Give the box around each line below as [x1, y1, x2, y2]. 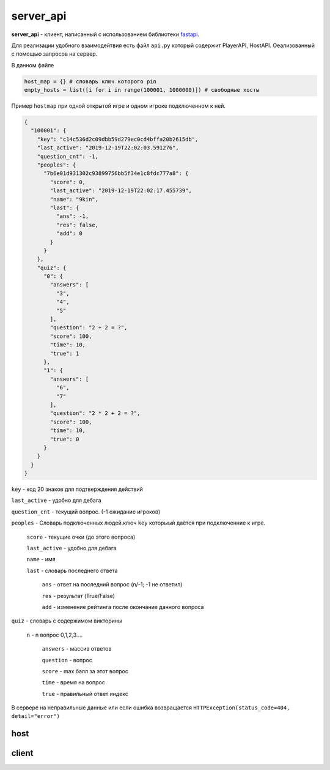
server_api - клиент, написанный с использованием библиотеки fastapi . [11, 31, 200, 38]
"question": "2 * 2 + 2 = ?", [50, 410, 141, 417]
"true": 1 [50, 349, 79, 357]
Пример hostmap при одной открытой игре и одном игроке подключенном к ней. [11, 102, 226, 110]
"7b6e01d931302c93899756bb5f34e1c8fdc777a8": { [43, 170, 189, 177]
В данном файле [11, 61, 54, 69]
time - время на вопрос [42, 679, 105, 686]
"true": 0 [50, 435, 79, 443]
